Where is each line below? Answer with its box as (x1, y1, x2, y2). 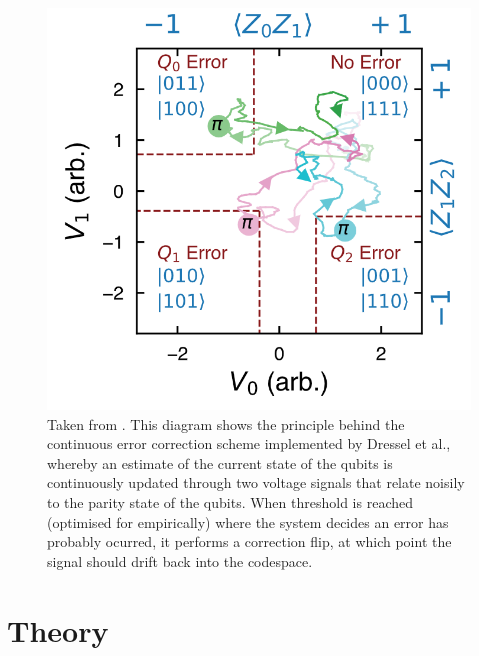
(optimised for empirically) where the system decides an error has (47, 511, 449, 532)
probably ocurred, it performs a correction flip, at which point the (47, 531, 452, 552)
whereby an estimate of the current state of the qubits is (47, 452, 393, 473)
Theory (7, 609, 109, 650)
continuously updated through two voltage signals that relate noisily (47, 472, 465, 493)
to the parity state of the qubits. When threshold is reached (47, 492, 413, 513)
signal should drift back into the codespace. (47, 550, 313, 571)
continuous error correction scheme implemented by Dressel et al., (47, 433, 451, 454)
